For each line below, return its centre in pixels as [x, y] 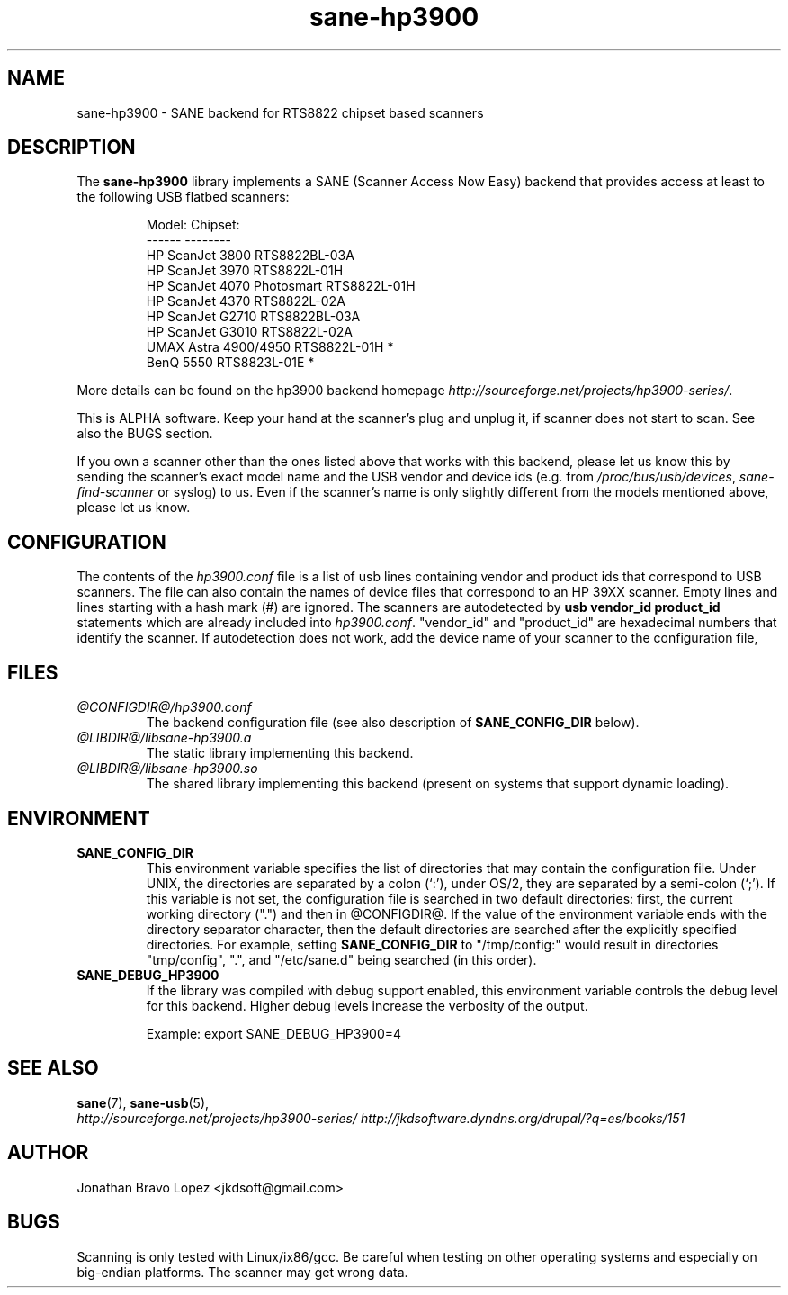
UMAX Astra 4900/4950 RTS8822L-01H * [270, 347]
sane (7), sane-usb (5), [143, 1102]
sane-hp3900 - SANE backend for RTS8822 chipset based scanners [280, 112]
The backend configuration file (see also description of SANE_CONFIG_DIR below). [393, 723]
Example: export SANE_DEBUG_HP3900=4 [274, 1033]
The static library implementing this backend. [280, 753]
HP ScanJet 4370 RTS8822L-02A [246, 301]
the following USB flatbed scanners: [183, 197]
